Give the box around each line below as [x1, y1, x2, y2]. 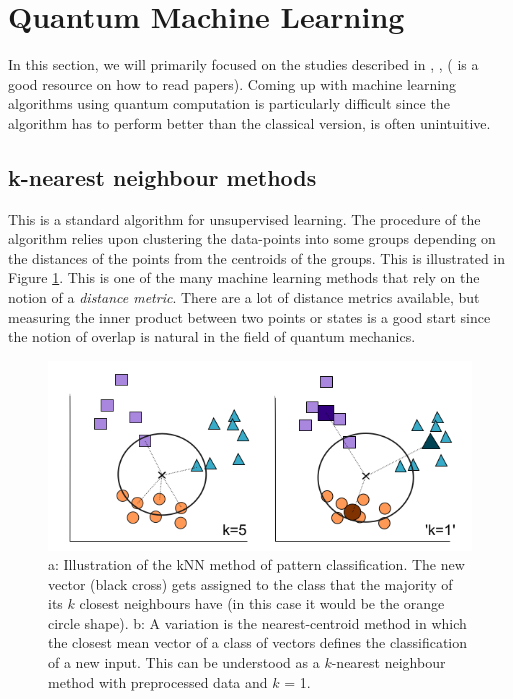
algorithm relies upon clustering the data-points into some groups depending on [8, 228, 496, 249]
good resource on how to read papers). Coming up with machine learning [8, 73, 456, 94]
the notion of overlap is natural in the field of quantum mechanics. [8, 326, 416, 347]
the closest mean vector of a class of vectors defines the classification [48, 632, 468, 653]
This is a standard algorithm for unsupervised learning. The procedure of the [8, 208, 481, 229]
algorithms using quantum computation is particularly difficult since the [8, 93, 450, 114]
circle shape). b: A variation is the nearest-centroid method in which [48, 612, 467, 633]
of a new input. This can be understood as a [48, 652, 320, 673]
